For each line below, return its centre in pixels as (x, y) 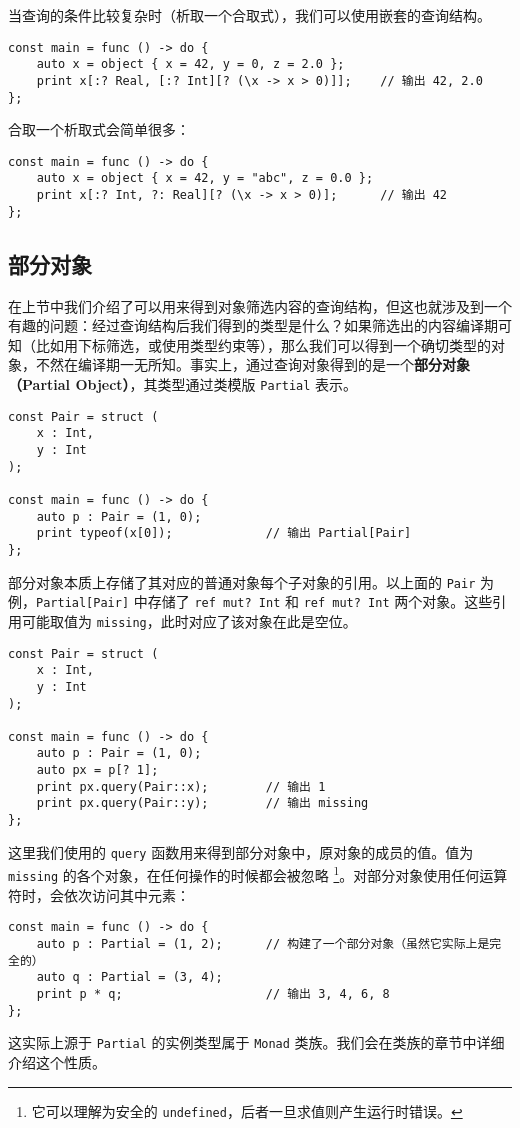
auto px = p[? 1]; (97, 770)
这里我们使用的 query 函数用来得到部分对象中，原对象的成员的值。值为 (241, 851)
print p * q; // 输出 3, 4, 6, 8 (213, 993)
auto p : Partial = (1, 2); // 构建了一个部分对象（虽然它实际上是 (263, 943)
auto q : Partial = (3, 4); (129, 977)
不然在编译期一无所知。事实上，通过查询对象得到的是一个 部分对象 (252, 364)
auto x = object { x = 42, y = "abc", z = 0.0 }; (205, 178)
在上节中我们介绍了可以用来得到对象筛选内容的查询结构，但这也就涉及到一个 (260, 305)
